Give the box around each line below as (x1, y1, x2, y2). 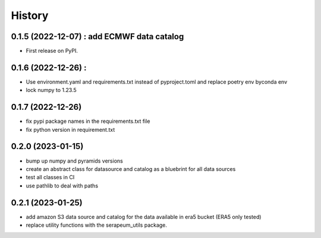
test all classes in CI (26, 174, 75, 181)
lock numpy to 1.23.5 (26, 87, 77, 94)
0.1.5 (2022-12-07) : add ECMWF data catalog (11, 31, 184, 42)
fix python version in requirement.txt (26, 126, 115, 133)
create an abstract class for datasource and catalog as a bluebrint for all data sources (26, 165, 236, 172)
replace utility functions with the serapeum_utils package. (26, 221, 168, 229)
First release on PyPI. (26, 47, 78, 55)
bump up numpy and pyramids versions (26, 157, 123, 164)
